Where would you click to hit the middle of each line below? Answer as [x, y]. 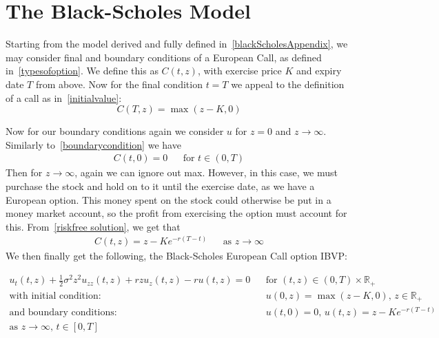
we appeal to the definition [288, 84]
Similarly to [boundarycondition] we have [93, 144]
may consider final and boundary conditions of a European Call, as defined [164, 57]
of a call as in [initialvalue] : [64, 97]
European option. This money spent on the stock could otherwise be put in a [169, 199]
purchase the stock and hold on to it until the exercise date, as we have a [160, 186]
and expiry [319, 71]
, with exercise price [239, 71]
